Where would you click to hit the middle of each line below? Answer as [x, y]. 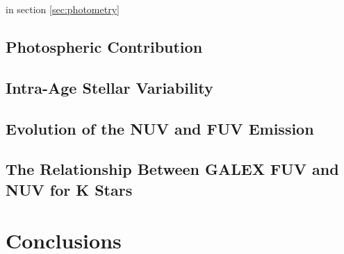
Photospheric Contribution [104, 46]
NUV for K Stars [69, 189]
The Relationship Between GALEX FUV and [172, 169]
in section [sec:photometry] [63, 9]
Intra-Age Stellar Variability [109, 87]
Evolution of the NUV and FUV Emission [160, 128]
